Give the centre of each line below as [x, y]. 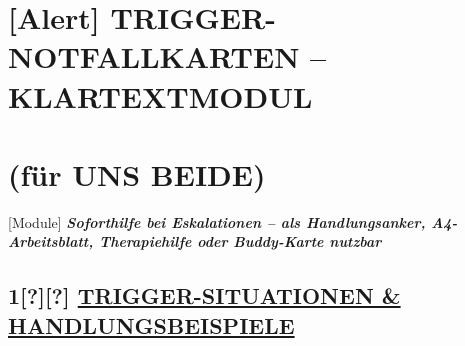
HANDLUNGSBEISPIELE [151, 324]
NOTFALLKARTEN [154, 56]
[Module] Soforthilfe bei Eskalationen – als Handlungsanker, [217, 221]
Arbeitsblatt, [51, 241]
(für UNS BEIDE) [137, 173]
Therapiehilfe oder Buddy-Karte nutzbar [240, 241]
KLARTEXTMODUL [160, 95]
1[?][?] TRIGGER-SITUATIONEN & [204, 295]
